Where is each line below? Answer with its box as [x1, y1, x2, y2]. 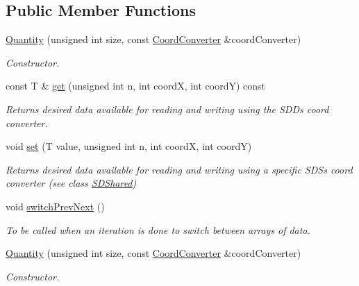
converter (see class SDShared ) [6, 176, 137, 190]
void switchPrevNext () [6, 199, 105, 213]
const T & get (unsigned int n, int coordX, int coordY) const [6, 78, 266, 93]
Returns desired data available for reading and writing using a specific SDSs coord [6, 162, 353, 176]
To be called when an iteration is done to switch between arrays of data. [6, 222, 310, 237]
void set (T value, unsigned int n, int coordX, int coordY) [6, 139, 252, 153]
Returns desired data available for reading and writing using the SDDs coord [6, 101, 329, 116]
